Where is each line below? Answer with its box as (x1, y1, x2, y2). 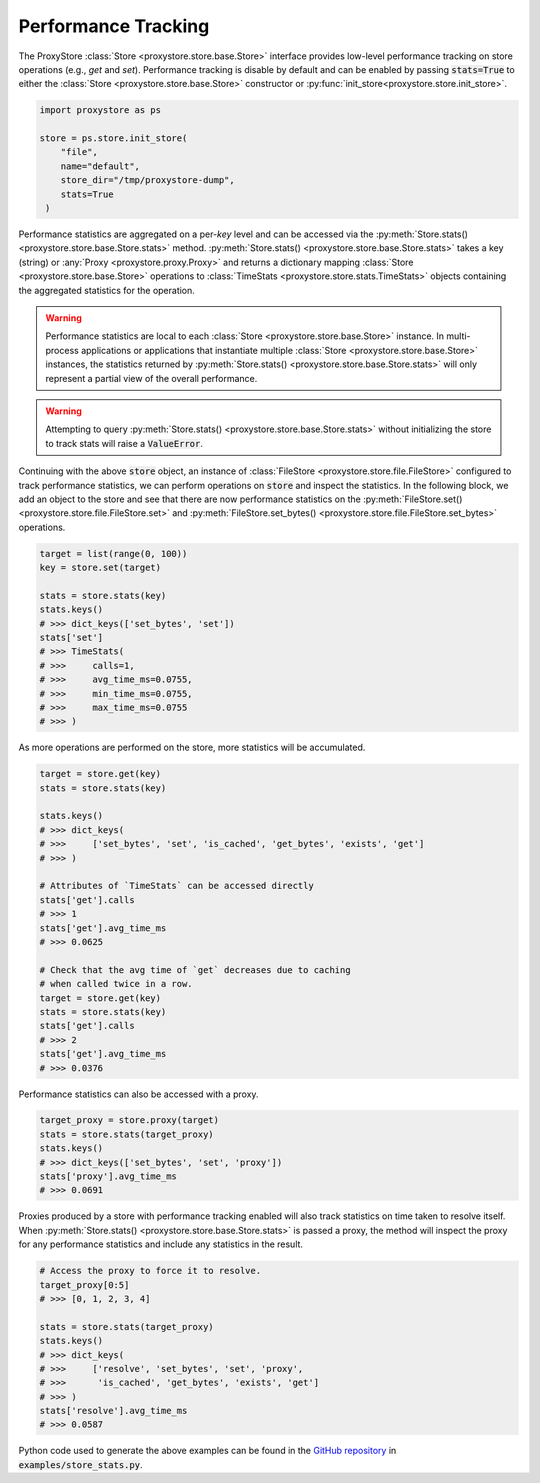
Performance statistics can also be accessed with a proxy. (18, 1088, 259, 1100)
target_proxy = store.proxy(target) (39, 1115, 220, 1126)
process (45, 344, 79, 356)
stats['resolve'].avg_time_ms (39, 1405, 188, 1417)
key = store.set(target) (39, 562, 162, 574)
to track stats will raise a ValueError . (45, 437, 204, 449)
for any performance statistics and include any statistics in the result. (18, 1238, 304, 1250)
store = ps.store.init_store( (39, 133, 188, 144)
